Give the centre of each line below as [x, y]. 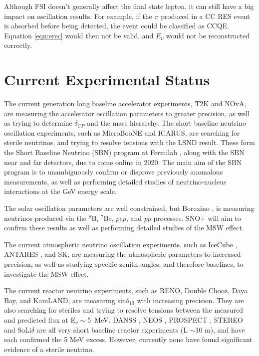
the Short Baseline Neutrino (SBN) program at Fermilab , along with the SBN [124, 152]
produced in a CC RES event [205, 16]
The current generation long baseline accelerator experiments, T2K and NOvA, [125, 103]
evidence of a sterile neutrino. [49, 349]
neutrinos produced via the [45, 218]
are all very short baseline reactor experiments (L [112, 329]
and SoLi [18, 329]
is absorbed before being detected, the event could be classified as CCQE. [117, 26]
